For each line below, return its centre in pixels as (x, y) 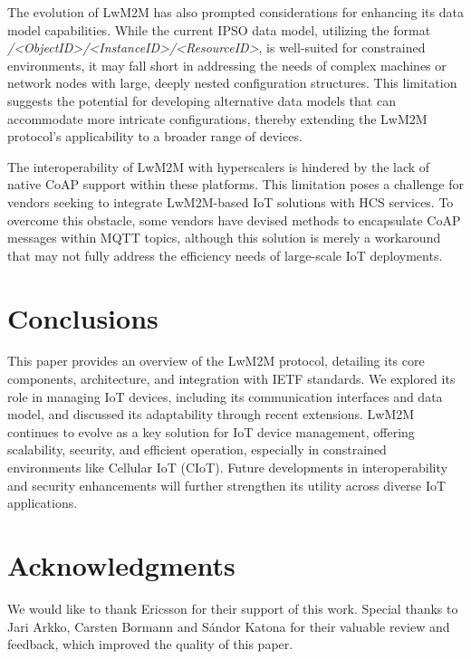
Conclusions (83, 317)
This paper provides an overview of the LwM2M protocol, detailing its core (216, 361)
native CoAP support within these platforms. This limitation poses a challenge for (236, 184)
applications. (43, 503)
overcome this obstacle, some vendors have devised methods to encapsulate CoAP (234, 220)
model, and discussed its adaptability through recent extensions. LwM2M (211, 414)
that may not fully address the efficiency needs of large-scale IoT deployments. (225, 255)
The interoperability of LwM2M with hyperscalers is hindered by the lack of (219, 166)
